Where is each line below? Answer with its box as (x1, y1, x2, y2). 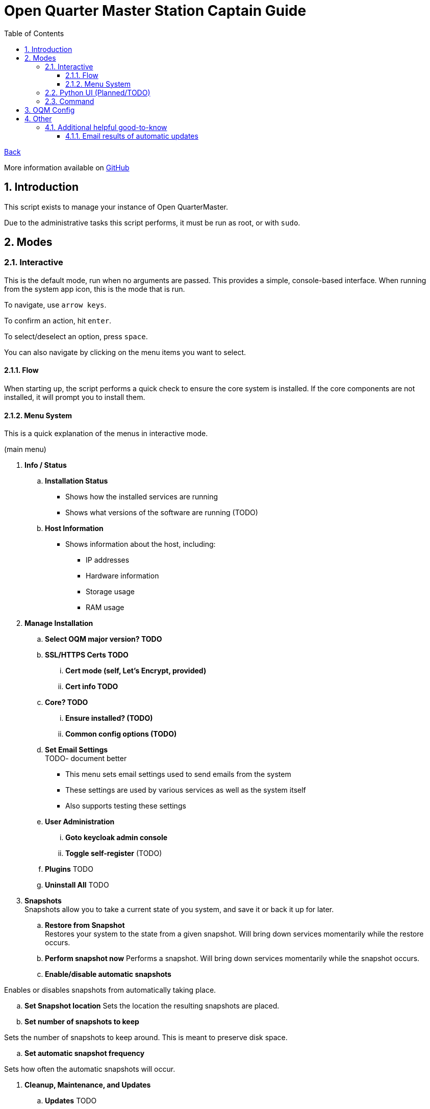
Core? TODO (45, 698, 88, 707)
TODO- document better (45, 754, 127, 763)
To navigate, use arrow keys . (4, 300, 107, 309)
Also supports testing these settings (65, 801, 186, 811)
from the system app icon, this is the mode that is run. (4, 284, 185, 293)
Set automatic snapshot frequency (24, 1049, 145, 1058)
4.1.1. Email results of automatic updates (65, 131, 198, 140)
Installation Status (45, 476, 108, 486)
